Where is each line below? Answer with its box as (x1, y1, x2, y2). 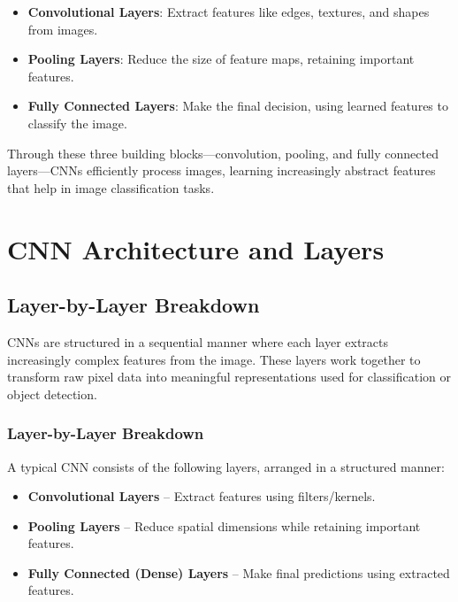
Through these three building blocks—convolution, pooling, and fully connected (7, 143, 439, 162)
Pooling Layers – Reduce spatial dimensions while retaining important (27, 516, 421, 535)
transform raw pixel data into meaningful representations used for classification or (7, 367, 452, 386)
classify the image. (27, 113, 127, 132)
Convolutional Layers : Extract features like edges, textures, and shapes (27, 3, 430, 20)
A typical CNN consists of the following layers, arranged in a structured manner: (7, 457, 445, 475)
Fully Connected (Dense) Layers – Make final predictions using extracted (27, 563, 450, 582)
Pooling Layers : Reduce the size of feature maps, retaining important (27, 50, 415, 68)
